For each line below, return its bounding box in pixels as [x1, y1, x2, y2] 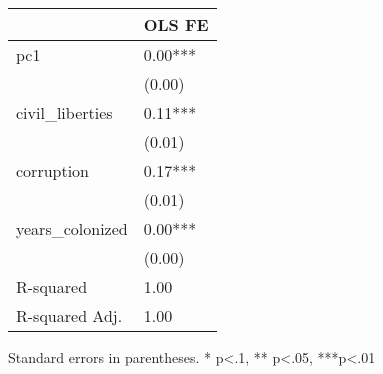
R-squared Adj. [16, 304, 123, 327]
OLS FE [143, 13, 209, 36]
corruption [16, 159, 90, 182]
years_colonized [16, 217, 128, 240]
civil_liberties [16, 101, 113, 124]
